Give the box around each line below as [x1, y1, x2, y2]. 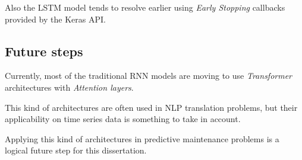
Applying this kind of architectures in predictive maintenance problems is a [5, 132, 279, 145]
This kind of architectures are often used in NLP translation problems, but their [5, 101, 298, 113]
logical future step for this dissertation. [5, 144, 147, 156]
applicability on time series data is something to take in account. [5, 113, 241, 125]
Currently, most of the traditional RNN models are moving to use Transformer [5, 69, 292, 82]
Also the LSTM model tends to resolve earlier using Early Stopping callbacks [5, 1, 285, 13]
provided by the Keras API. [5, 12, 106, 25]
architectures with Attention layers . [5, 81, 134, 93]
